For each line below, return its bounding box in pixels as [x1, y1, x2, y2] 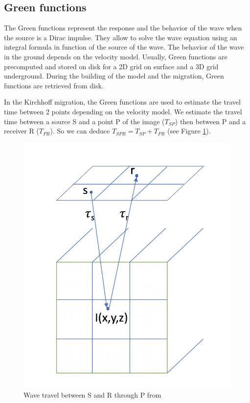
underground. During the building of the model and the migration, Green [4, 71, 224, 81]
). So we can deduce [50, 126, 110, 136]
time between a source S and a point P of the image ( [4, 116, 165, 126]
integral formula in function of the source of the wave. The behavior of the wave [4, 42, 244, 52]
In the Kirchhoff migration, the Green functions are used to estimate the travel [4, 97, 241, 107]
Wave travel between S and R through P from [23, 389, 161, 400]
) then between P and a [175, 116, 246, 126]
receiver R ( [4, 126, 39, 136]
